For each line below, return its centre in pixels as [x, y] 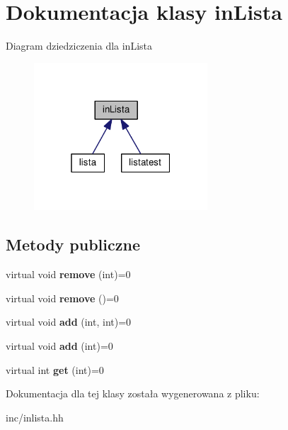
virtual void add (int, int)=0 [69, 322]
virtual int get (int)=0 [55, 369]
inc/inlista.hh [35, 417]
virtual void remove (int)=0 [68, 274]
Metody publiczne [73, 244]
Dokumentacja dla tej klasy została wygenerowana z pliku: [133, 393]
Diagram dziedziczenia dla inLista [79, 46]
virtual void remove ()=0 [62, 298]
